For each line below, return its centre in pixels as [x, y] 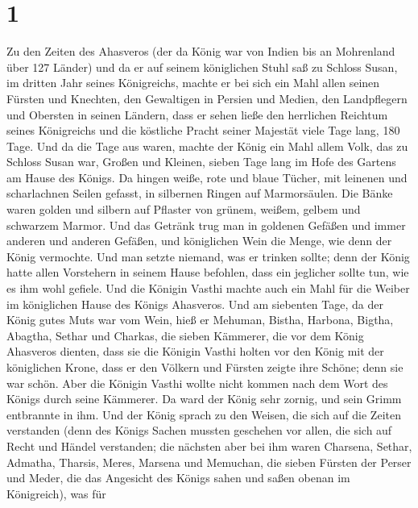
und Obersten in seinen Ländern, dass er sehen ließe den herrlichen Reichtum [197, 114]
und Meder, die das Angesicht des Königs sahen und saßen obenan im [178, 478]
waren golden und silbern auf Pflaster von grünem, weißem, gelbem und [184, 209]
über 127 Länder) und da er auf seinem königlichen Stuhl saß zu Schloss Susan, [202, 67]
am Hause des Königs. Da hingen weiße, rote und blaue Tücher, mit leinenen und [207, 177]
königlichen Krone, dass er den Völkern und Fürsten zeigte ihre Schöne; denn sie [205, 367]
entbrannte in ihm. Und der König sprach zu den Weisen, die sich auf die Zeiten [204, 414]
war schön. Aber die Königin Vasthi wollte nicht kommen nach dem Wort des [197, 383]
